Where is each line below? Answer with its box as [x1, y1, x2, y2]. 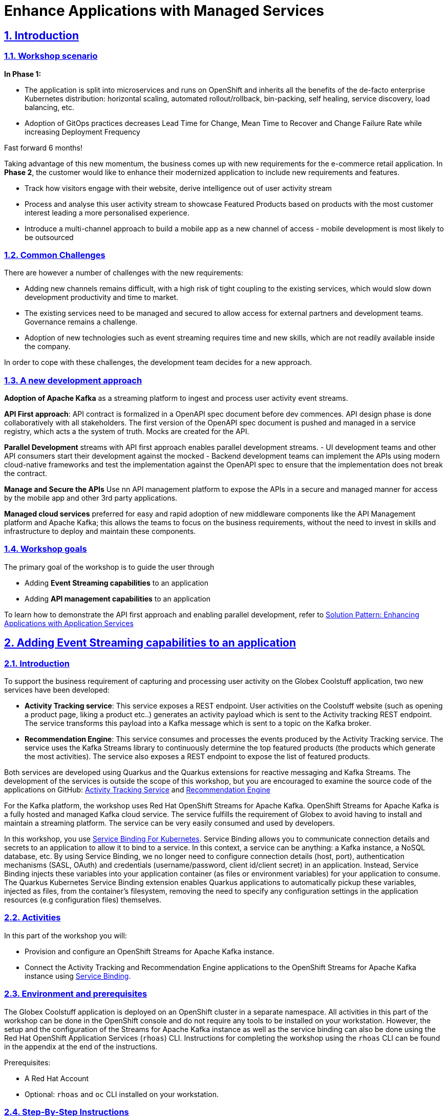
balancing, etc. [25, 102, 74, 112]
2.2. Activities [4, 912, 61, 923]
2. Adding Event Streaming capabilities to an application [4, 636, 296, 650]
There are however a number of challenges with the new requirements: [4, 268, 243, 277]
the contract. [4, 469, 47, 478]
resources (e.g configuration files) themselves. [4, 895, 162, 905]
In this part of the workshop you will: [4, 931, 127, 940]
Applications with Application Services [4, 618, 134, 628]
